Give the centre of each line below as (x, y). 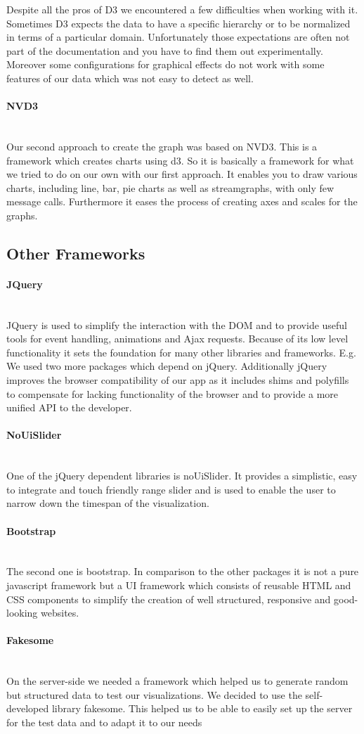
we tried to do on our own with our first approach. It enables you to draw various (182, 174)
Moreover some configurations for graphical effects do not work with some (165, 64)
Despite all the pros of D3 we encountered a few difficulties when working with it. (182, 9)
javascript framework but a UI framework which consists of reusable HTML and (179, 585)
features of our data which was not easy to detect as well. (130, 78)
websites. (60, 613)
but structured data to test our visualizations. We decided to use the (154, 694)
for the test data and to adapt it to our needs (104, 722)
